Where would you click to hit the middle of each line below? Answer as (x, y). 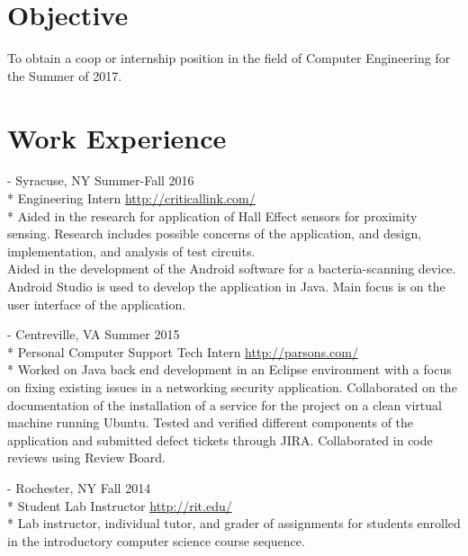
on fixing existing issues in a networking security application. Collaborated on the (232, 386)
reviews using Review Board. (86, 457)
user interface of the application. (97, 304)
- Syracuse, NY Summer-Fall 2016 (101, 180)
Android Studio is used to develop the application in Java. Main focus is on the (226, 286)
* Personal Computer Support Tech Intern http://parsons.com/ (183, 351)
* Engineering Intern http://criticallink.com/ (131, 198)
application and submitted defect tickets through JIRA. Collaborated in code (220, 439)
